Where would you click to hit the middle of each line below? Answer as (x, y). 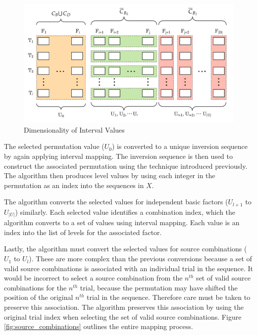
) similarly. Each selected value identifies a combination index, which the (125, 212)
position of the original (39, 297)
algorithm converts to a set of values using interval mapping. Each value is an (122, 222)
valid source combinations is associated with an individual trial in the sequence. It (128, 268)
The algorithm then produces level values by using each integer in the (110, 175)
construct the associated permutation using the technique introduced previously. (126, 166)
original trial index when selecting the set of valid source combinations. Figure (123, 316)
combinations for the (35, 287)
